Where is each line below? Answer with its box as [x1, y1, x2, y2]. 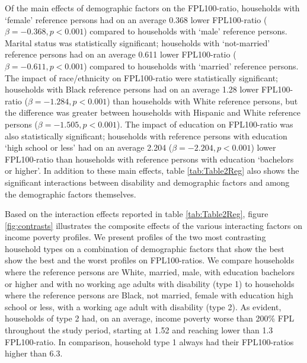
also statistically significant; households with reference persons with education [5, 129, 287, 142]
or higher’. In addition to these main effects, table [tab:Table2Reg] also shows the [5, 164, 299, 177]
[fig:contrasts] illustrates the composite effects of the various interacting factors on [5, 219, 303, 231]
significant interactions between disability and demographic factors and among [5, 176, 290, 188]
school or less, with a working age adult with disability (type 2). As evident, [5, 300, 282, 313]
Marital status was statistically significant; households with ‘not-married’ [5, 36, 270, 49]
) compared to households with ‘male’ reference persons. [84, 25, 287, 37]
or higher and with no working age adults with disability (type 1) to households [5, 277, 295, 289]
